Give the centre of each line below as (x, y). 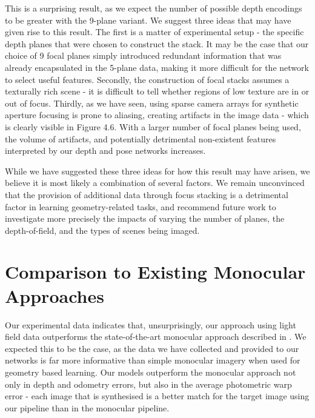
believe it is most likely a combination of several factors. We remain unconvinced (155, 183)
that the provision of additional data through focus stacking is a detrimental (147, 194)
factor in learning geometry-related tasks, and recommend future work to (141, 206)
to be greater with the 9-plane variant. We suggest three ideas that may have (148, 20)
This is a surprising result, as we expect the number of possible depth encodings (154, 8)
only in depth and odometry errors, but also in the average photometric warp (148, 384)
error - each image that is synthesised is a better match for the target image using (157, 396)
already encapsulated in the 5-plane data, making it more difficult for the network (157, 67)
